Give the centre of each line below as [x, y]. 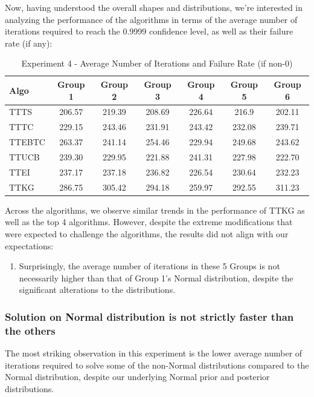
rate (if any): [29, 43]
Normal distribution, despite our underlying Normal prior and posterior [137, 377]
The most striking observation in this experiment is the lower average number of [154, 353]
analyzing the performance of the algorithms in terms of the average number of [151, 19]
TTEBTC [27, 142]
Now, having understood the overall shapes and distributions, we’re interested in [154, 7]
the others [30, 330]
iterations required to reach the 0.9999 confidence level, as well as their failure [149, 31]
